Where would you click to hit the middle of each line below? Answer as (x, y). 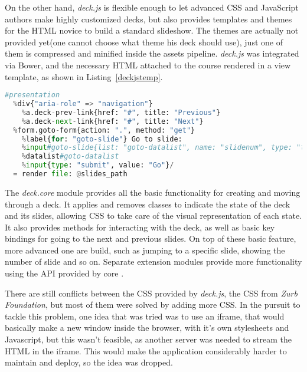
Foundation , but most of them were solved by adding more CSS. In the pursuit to (153, 304)
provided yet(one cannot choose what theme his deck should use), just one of (144, 42)
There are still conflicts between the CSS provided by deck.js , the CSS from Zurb (151, 293)
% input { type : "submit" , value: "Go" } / (98, 165)
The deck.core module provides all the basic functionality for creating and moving (153, 192)
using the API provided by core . (64, 273)
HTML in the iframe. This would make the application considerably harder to (146, 350)
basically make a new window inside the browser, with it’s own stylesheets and (147, 327)
